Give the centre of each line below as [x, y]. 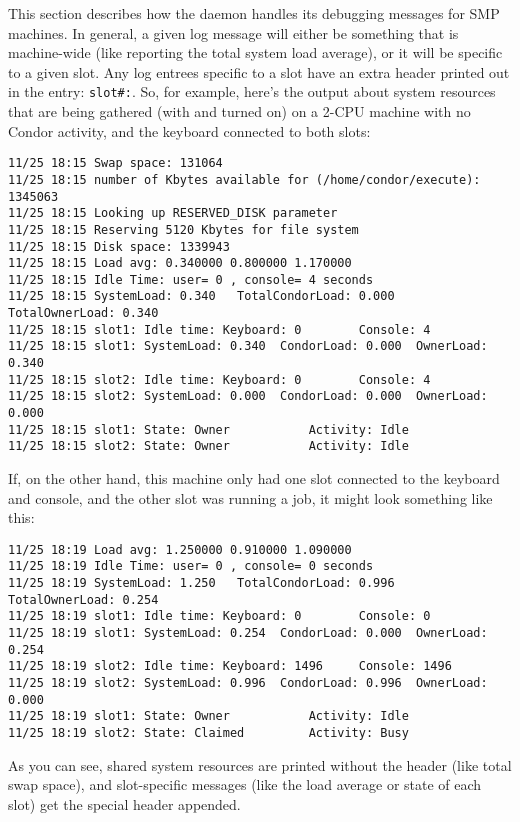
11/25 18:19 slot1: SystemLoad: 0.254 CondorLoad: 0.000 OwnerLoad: [248, 633]
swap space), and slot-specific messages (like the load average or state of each [245, 784]
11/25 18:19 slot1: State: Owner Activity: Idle [208, 716]
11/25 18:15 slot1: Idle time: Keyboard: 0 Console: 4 [219, 329]
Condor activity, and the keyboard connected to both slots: [189, 130]
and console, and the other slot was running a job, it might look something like [250, 497]
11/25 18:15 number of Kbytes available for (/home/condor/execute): [244, 179]
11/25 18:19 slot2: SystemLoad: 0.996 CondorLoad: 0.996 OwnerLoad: [248, 683]
